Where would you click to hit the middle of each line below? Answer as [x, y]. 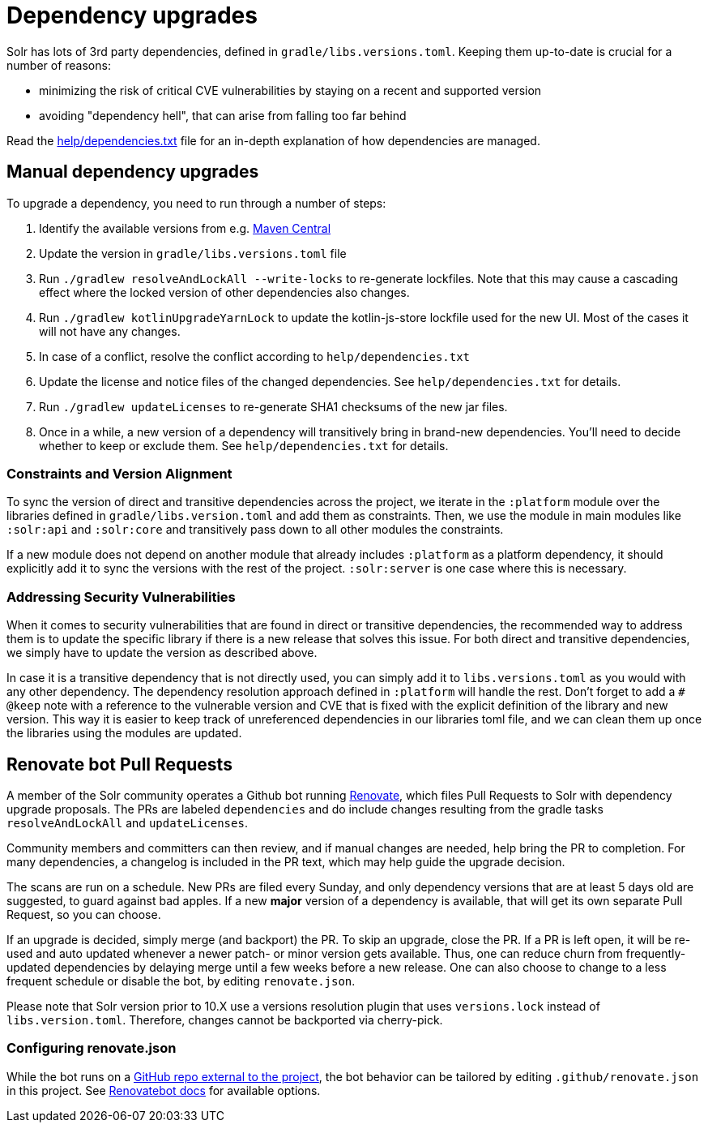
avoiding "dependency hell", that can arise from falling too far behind [223, 115]
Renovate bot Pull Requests [119, 764]
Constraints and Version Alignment [119, 473]
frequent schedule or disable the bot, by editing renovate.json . [181, 981]
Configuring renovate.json [92, 1048]
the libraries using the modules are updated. [124, 733]
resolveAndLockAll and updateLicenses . [127, 822]
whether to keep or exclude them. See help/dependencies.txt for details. [244, 445]
